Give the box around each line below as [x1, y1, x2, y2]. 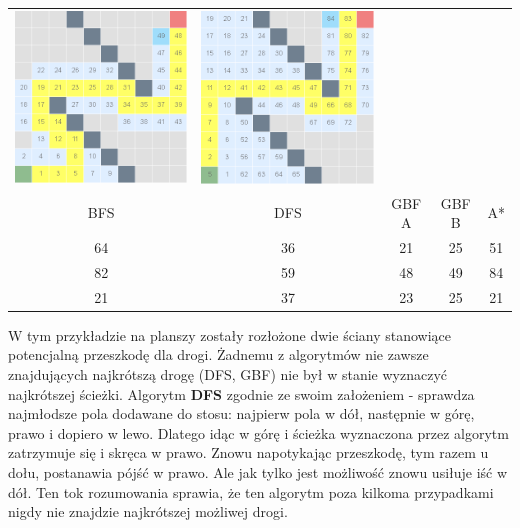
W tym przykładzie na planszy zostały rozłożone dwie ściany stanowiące [8, 324, 452, 345]
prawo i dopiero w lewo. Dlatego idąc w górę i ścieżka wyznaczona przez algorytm [8, 422, 509, 443]
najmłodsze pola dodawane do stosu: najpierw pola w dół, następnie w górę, [8, 403, 475, 424]
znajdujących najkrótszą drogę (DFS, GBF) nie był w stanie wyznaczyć [8, 363, 448, 384]
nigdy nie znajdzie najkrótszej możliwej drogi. [8, 501, 288, 522]
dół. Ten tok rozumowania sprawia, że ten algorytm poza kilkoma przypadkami [8, 481, 494, 502]
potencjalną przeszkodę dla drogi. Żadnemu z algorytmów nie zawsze [8, 344, 429, 365]
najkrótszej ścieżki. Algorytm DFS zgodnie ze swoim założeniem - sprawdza [8, 383, 475, 404]
